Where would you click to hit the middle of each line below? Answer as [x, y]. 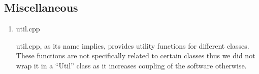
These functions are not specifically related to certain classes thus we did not [136, 55]
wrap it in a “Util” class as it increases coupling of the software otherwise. [131, 65]
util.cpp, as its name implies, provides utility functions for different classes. [133, 45]
